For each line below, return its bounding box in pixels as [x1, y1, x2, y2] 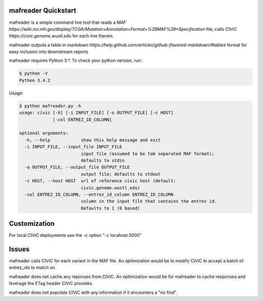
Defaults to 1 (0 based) [80, 205, 140, 211]
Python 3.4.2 [19, 77, 51, 83]
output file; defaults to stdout [80, 171, 161, 177]
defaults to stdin [80, 157, 125, 163]
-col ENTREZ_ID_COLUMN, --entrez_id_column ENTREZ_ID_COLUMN [24, 191, 174, 197]
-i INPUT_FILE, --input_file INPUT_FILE [24, 144, 122, 150]
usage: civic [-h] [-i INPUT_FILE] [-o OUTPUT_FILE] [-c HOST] [19, 110, 174, 115]
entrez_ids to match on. [9, 264, 56, 270]
